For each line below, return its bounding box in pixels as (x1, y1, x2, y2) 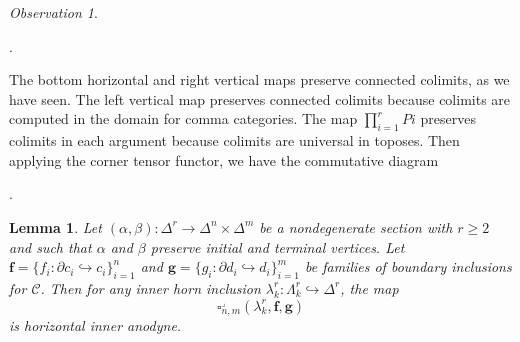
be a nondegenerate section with (259, 216, 453, 237)
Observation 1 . (9, 2, 98, 22)
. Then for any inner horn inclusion (40, 277, 261, 298)
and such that (9, 236, 92, 257)
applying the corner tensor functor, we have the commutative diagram (9, 149, 439, 170)
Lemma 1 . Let (9, 216, 102, 237)
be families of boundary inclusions (305, 256, 512, 277)
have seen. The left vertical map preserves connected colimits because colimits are (9, 88, 511, 109)
